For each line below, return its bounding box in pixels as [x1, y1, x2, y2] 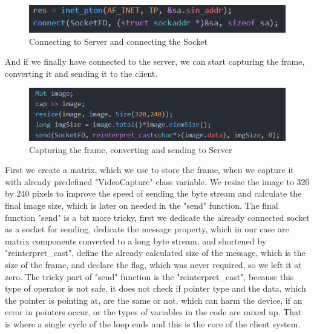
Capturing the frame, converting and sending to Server [29, 143, 232, 156]
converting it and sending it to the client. [5, 67, 158, 79]
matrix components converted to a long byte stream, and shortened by [5, 234, 267, 247]
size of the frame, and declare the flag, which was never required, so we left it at [5, 258, 302, 270]
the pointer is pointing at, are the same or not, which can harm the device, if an [5, 293, 303, 306]
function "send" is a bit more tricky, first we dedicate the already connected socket [5, 211, 310, 223]
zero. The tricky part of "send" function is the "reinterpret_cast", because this [5, 270, 294, 283]
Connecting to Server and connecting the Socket [29, 34, 208, 47]
